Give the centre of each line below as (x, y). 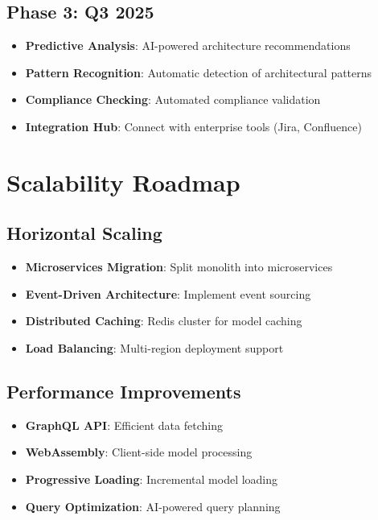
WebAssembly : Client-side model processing (139, 452)
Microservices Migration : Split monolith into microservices (179, 267)
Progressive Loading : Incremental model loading (152, 479)
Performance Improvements (124, 391)
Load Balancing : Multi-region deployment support (154, 347)
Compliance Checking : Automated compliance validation (173, 99)
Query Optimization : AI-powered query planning (153, 506)
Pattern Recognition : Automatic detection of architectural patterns (199, 72)
